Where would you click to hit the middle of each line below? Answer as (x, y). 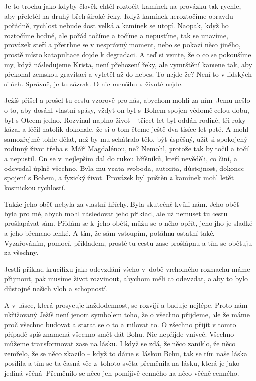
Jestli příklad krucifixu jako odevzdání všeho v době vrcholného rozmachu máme (127, 269)
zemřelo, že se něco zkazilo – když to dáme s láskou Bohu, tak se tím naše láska (126, 353)
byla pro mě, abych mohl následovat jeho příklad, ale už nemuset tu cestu (116, 213)
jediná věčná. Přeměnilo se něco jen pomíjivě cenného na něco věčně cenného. (122, 372)
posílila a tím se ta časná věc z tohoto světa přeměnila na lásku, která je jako (122, 363)
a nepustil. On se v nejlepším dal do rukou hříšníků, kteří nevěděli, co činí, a (121, 158)
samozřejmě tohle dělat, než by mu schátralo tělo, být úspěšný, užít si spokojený (126, 139)
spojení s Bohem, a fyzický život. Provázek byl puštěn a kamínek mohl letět (119, 178)
